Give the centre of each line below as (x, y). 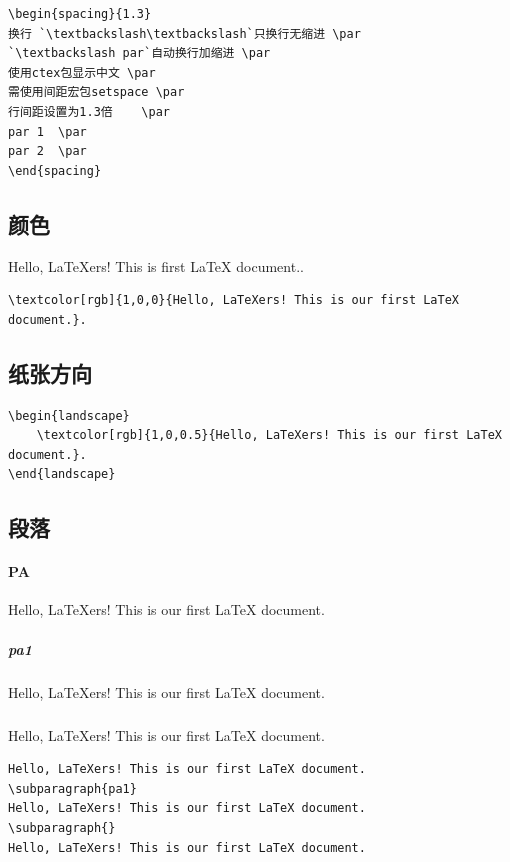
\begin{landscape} (69, 415)
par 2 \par (47, 151)
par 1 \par (47, 131)
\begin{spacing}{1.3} (80, 14)
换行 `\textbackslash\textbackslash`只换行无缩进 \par (184, 33)
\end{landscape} (62, 474)
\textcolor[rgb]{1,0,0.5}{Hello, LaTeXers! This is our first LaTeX (269, 435)
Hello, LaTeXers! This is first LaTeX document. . (156, 265)
